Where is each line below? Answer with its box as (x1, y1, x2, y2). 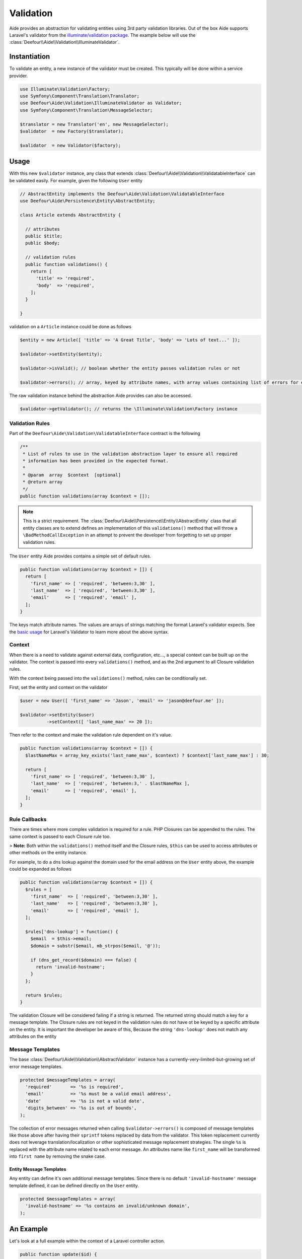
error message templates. (9, 1063, 63, 1070)
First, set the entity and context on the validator (9, 684, 108, 690)
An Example (9, 1225, 48, 1233)
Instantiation (9, 52, 50, 61)
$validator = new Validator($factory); (20, 143, 121, 148)
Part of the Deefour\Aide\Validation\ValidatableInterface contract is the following (9, 431, 201, 437)
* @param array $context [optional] (23, 472, 121, 478)
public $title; (25, 233, 63, 239)
